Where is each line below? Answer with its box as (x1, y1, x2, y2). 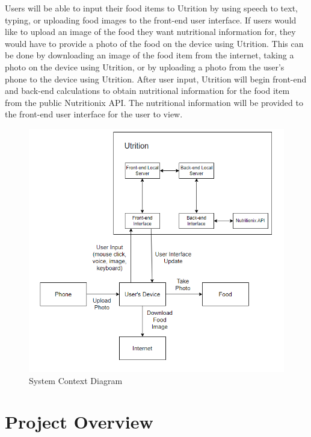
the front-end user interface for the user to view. (5, 108, 183, 120)
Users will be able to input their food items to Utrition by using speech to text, (5, 2, 298, 14)
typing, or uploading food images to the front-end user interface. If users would (5, 13, 297, 26)
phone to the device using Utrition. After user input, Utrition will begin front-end (5, 72, 307, 85)
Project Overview (5, 409, 153, 434)
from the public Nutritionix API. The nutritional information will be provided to (5, 96, 303, 108)
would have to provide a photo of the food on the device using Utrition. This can (5, 37, 304, 49)
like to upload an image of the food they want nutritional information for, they (5, 25, 296, 38)
